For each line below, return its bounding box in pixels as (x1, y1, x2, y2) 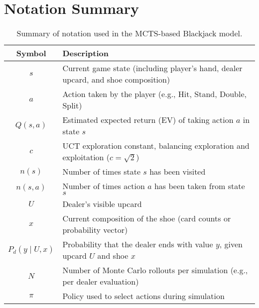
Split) (62, 100, 82, 111)
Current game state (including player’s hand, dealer (62, 62, 243, 74)
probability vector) (62, 224, 128, 236)
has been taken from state (154, 180, 245, 192)
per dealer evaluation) (62, 276, 139, 288)
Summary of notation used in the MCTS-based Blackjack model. (16, 27, 243, 39)
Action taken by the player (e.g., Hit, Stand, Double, (62, 88, 247, 100)
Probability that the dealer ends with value (62, 238, 213, 250)
